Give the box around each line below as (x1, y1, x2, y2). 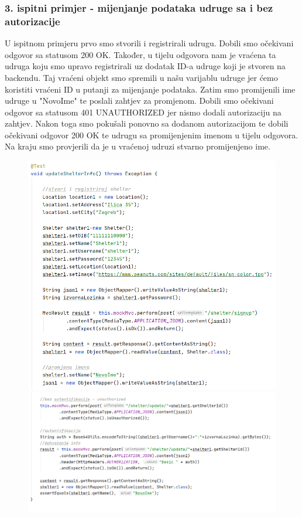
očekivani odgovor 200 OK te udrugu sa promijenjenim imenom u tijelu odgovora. (5, 128, 298, 141)
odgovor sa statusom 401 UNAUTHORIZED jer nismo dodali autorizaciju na (5, 106, 282, 118)
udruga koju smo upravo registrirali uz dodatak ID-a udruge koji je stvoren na (5, 60, 286, 72)
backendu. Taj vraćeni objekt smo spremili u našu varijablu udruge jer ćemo (5, 71, 278, 83)
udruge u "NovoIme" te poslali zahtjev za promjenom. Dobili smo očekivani (5, 94, 274, 107)
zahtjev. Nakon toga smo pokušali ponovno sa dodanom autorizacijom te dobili (5, 117, 289, 130)
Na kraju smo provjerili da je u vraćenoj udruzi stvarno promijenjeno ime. (5, 140, 270, 152)
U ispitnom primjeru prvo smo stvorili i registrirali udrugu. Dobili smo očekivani (5, 37, 294, 49)
